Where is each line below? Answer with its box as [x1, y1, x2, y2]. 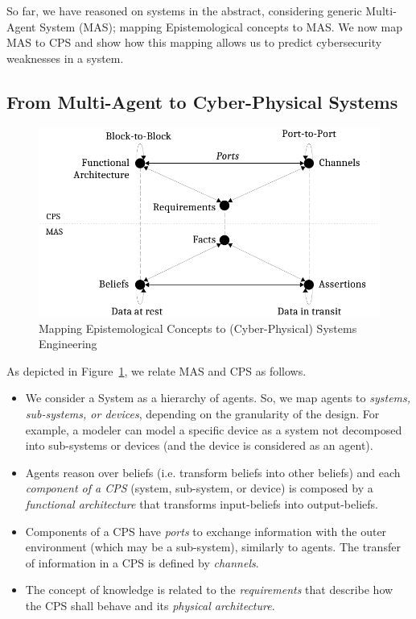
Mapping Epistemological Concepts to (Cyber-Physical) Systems [39, 319, 357, 336]
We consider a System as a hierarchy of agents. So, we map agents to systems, [25, 389, 411, 406]
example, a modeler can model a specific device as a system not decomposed [25, 421, 402, 438]
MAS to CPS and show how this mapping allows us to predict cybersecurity [6, 34, 382, 51]
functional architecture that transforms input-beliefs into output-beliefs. [25, 495, 378, 512]
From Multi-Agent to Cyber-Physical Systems [6, 89, 398, 114]
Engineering [39, 335, 97, 352]
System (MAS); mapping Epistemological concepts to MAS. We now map [39, 18, 402, 35]
